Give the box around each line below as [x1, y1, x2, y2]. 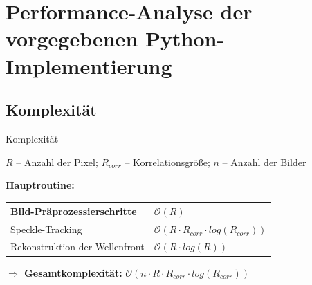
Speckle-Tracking [10, 222, 82, 237]
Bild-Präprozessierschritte [10, 204, 137, 219]
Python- [145, 24, 225, 53]
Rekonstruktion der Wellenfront [10, 239, 145, 253]
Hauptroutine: [6, 178, 75, 192]
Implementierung [6, 51, 172, 80]
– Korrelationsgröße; [125, 154, 210, 169]
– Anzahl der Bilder [222, 154, 306, 169]
